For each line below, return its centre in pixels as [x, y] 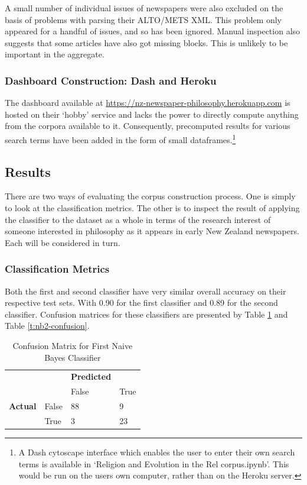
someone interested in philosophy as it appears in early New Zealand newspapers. [152, 231]
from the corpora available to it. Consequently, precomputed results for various [148, 126]
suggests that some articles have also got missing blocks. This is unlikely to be [146, 42]
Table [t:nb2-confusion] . [47, 326]
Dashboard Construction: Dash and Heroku [111, 80]
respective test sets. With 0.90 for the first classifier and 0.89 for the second [141, 303]
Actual [23, 406]
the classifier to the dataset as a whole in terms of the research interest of [138, 219]
